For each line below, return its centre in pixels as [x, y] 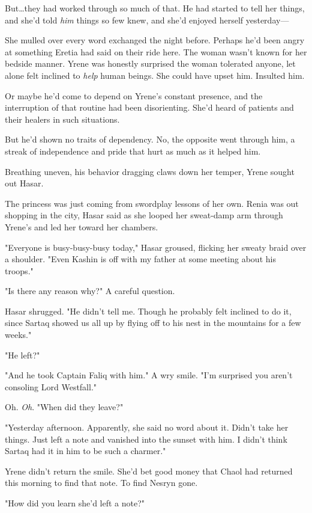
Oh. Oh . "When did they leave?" [64, 407]
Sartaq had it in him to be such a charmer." [85, 451]
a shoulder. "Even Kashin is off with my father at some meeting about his [140, 259]
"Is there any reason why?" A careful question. [90, 291]
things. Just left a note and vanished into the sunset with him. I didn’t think [146, 439]
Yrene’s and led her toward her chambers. [82, 226]
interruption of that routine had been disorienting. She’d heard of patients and [149, 107]
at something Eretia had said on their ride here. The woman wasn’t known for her [156, 51]
